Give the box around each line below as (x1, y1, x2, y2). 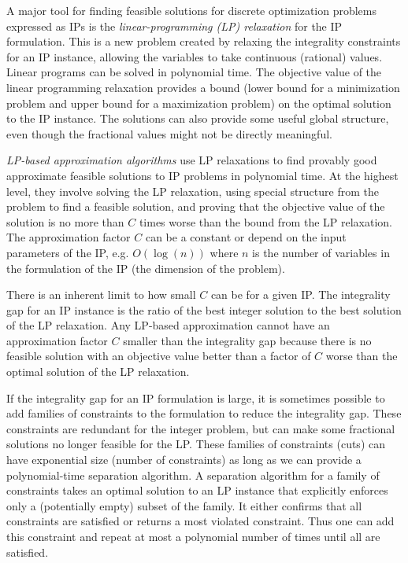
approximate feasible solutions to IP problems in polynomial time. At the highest (6, 167, 399, 183)
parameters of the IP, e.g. (6, 244, 129, 260)
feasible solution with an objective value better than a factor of (6, 348, 311, 364)
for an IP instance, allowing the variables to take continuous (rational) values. (6, 48, 383, 64)
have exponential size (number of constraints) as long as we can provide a (6, 451, 362, 468)
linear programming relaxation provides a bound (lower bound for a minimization (6, 79, 400, 95)
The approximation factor (6, 229, 131, 245)
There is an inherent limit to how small (6, 286, 196, 303)
